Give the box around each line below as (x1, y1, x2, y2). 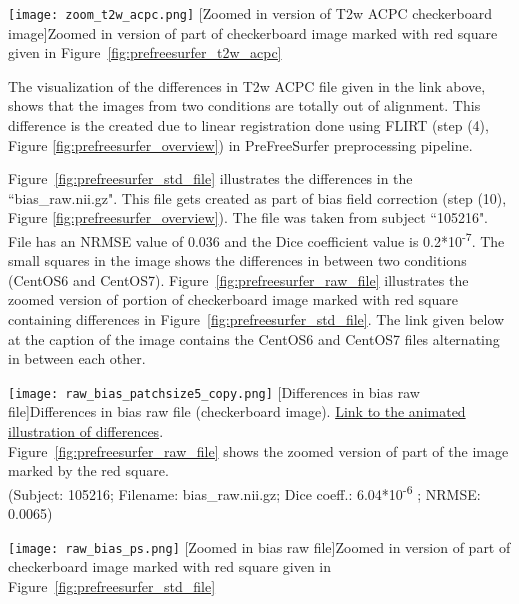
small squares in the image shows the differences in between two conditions (8, 250, 467, 271)
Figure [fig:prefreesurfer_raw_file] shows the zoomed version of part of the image (8, 440, 509, 461)
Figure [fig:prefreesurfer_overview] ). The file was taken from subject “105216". (8, 207, 489, 228)
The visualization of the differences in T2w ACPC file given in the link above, (8, 75, 486, 96)
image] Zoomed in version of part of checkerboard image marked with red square (8, 22, 498, 43)
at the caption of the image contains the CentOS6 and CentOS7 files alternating (8, 328, 500, 349)
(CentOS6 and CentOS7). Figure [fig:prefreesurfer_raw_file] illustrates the (8, 269, 469, 290)
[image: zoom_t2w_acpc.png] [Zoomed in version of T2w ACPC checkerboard (8, 3, 493, 23)
